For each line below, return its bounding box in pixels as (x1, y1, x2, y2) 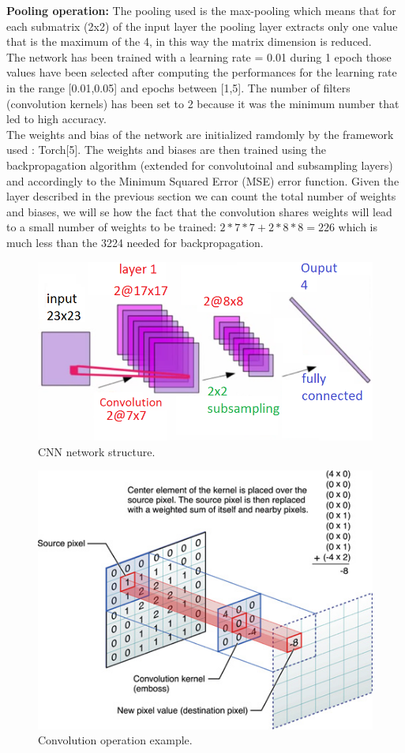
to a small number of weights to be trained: (6, 219, 216, 235)
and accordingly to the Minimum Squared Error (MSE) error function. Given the (6, 172, 399, 189)
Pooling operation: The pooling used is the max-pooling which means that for (6, 2, 396, 18)
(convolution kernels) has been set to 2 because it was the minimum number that (6, 95, 399, 111)
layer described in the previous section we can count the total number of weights (6, 188, 396, 204)
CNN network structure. (38, 443, 156, 459)
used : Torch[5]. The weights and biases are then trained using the (6, 141, 326, 158)
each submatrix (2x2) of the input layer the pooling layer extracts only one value (6, 17, 398, 34)
